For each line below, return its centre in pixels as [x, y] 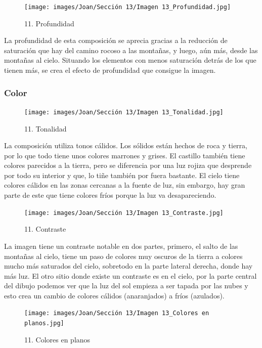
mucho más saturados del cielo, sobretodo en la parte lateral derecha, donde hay [128, 266]
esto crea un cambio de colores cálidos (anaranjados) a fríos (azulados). [114, 295]
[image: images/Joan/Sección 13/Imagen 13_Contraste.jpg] [124, 213]
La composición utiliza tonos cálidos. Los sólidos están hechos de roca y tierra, [126, 145]
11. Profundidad [49, 23]
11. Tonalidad [46, 128]
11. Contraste [45, 229]
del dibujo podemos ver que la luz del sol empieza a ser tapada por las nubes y [126, 286]
